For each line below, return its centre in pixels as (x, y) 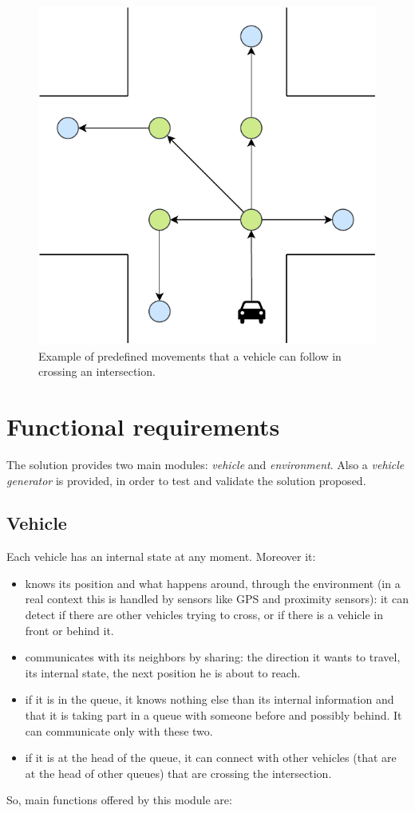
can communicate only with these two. (119, 730)
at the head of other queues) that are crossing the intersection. (178, 773)
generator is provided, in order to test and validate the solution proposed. (186, 480)
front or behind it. (69, 630)
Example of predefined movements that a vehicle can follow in (190, 355)
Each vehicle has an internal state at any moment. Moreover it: (161, 556)
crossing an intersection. (97, 371)
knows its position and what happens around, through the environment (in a (213, 583)
